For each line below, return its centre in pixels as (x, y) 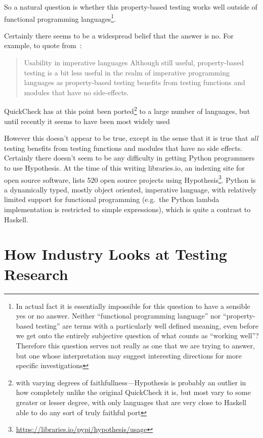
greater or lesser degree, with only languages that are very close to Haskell (131, 402)
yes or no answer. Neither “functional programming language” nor (118, 316)
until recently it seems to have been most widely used (87, 121)
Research (36, 274)
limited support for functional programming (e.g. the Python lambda (112, 199)
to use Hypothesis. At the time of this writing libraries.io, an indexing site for (124, 168)
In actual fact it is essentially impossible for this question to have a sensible (133, 306)
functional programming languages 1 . (60, 18)
